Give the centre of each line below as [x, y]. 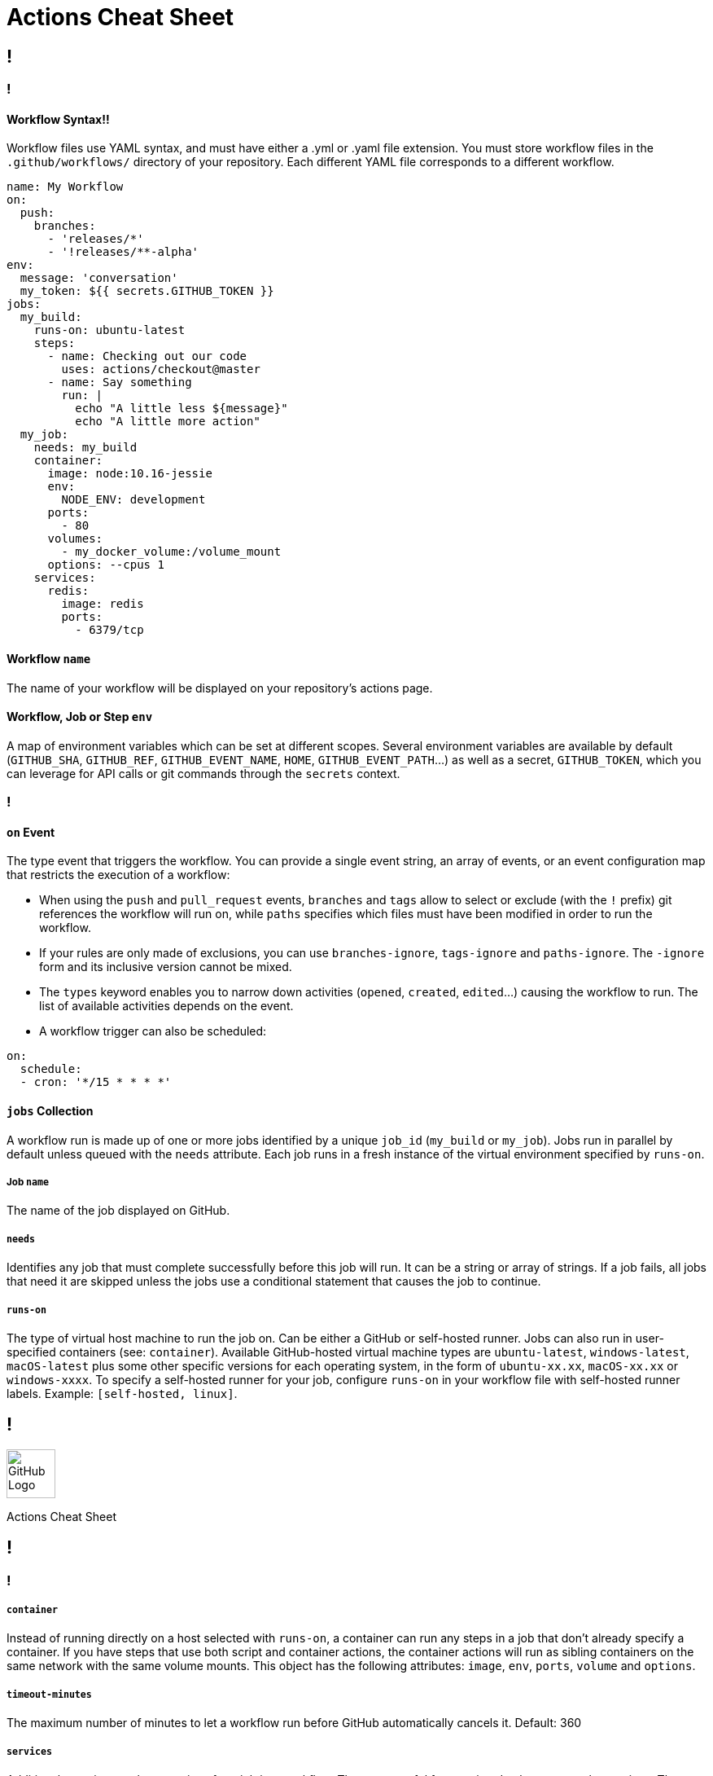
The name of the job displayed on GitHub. [118, 1211]
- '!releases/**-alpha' [123, 252]
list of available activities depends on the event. [166, 1006]
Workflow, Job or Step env [80, 717]
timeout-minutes [49, 1694]
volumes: [75, 539]
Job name [28, 1183]
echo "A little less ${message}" [182, 409]
